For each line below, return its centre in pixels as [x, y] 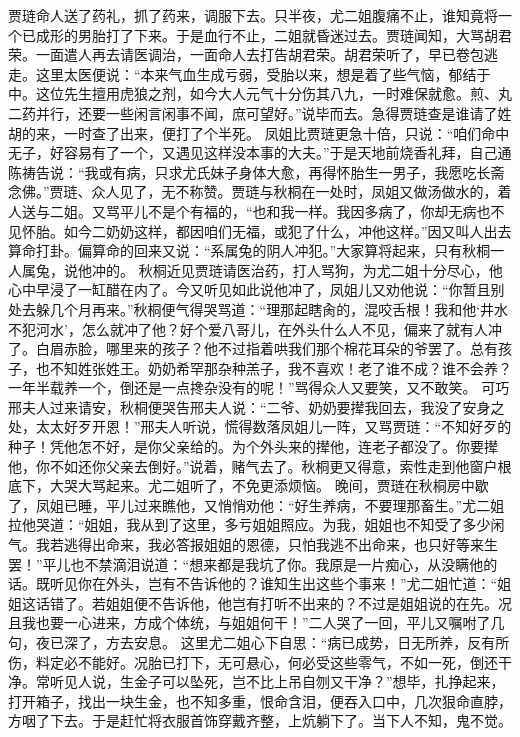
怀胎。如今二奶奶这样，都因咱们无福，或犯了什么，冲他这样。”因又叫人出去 [266, 230]
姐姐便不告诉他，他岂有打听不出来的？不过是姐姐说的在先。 [301, 602]
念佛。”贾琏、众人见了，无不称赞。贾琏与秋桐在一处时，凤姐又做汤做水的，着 [260, 191]
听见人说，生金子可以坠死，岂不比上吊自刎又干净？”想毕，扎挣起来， [277, 681]
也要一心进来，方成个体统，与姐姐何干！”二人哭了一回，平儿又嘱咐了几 [270, 622]
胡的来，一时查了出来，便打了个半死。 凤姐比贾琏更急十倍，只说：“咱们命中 [259, 132]
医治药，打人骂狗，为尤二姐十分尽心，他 [369, 269]
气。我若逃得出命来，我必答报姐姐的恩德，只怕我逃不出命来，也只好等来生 [253, 544]
